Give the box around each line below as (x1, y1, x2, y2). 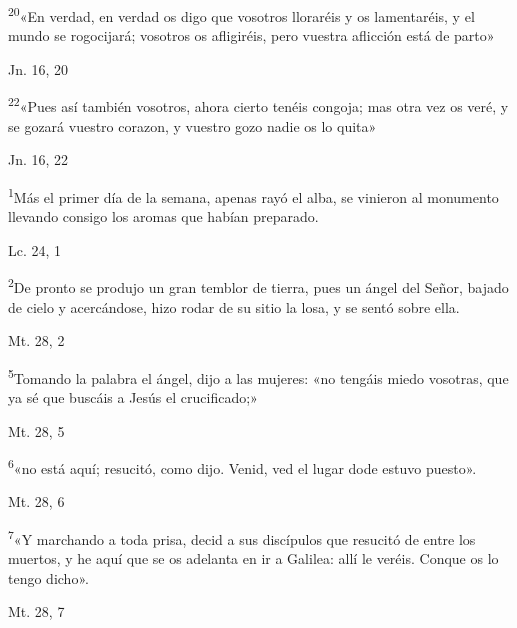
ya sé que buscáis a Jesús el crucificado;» (8, 387, 258, 407)
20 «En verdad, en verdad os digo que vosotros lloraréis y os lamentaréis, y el (8, 3, 475, 26)
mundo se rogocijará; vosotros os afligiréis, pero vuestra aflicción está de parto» (8, 25, 495, 46)
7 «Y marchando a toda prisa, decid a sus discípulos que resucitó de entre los (8, 526, 476, 549)
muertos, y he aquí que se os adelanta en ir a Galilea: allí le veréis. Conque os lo (8, 548, 499, 569)
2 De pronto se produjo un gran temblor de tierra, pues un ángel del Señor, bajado (8, 274, 509, 297)
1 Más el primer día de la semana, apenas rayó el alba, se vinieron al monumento (8, 183, 499, 207)
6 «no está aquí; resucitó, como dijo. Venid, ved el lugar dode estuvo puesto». (8, 455, 477, 478)
